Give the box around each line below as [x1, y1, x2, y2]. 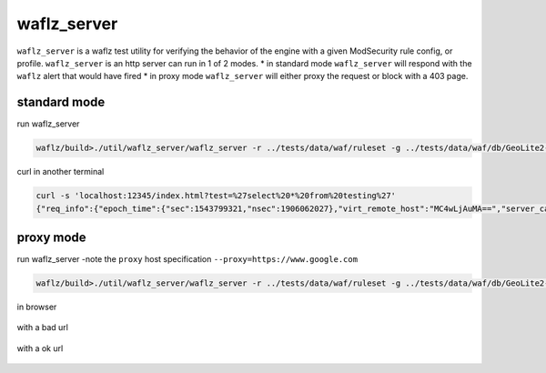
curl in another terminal [16, 166, 105, 177]
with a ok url [16, 342, 64, 354]
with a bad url [16, 322, 68, 333]
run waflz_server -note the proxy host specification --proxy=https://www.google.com [16, 254, 359, 265]
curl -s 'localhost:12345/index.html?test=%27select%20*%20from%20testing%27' [35, 191, 396, 201]
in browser [16, 301, 57, 313]
